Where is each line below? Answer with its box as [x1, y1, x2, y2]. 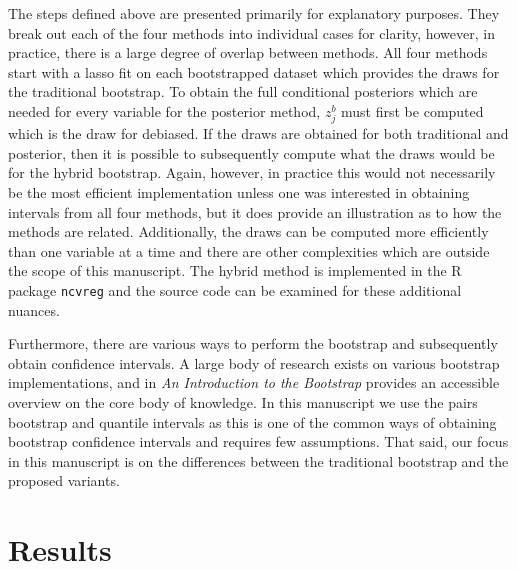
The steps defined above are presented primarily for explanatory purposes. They [8, 3, 500, 23]
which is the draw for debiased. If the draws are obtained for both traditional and [8, 123, 509, 144]
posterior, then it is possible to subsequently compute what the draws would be [8, 142, 495, 163]
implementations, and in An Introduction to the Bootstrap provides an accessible [8, 372, 500, 393]
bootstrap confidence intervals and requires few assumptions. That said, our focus [8, 431, 509, 452]
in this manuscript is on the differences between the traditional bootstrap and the [8, 450, 509, 471]
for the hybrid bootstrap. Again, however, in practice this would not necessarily [8, 162, 496, 183]
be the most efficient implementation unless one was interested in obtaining [8, 181, 470, 202]
